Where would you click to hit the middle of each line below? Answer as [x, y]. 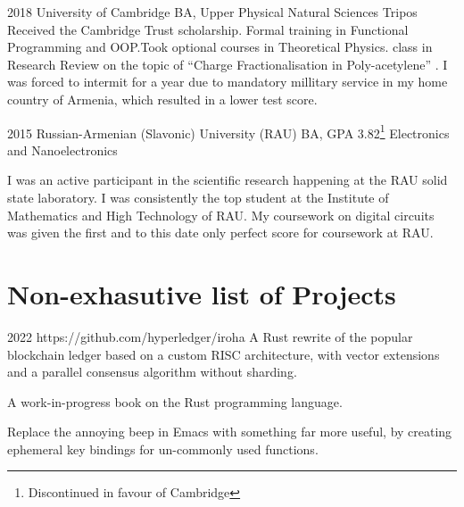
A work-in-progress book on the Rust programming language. [175, 401]
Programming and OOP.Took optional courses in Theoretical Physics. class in [220, 47]
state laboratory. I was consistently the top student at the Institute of [198, 197]
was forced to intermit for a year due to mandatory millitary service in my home [228, 82]
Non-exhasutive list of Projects [202, 293]
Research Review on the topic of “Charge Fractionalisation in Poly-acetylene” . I [228, 64]
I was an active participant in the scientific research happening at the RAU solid [228, 180]
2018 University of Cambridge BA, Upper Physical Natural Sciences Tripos [212, 12]
